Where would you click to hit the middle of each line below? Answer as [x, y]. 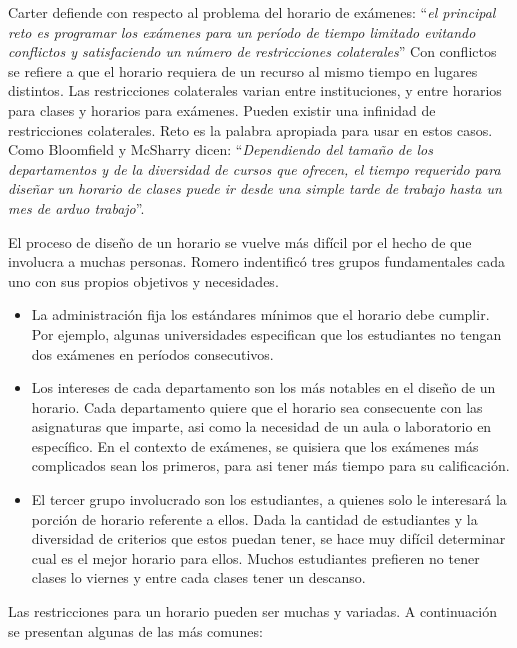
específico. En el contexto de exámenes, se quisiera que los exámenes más [255, 445]
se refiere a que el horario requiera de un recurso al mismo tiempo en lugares [243, 70]
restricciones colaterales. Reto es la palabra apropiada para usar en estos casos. [250, 129]
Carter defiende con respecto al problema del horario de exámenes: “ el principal [252, 12]
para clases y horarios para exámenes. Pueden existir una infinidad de [222, 109]
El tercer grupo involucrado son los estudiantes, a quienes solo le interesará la [269, 499]
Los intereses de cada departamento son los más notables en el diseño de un [263, 387]
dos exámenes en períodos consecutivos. [152, 353]
